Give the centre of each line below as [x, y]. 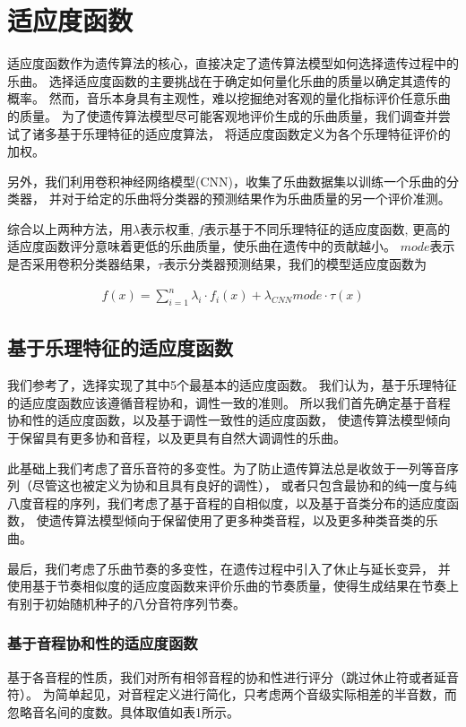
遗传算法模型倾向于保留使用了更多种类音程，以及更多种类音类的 [237, 520]
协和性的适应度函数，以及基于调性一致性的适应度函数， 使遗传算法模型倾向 [229, 420]
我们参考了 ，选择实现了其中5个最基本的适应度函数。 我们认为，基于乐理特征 [232, 385]
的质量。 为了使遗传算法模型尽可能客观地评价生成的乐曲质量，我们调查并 [223, 115]
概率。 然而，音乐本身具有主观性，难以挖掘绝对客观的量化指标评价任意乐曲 [229, 98]
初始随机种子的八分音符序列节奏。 [145, 603]
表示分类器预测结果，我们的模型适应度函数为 [295, 264]
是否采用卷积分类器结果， [82, 264]
